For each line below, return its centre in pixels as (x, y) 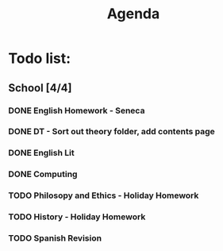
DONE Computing (43, 174)
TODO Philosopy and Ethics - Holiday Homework (104, 195)
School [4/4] (40, 88)
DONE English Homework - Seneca (77, 110)
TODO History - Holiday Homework (77, 217)
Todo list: (40, 58)
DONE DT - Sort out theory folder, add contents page (112, 132)
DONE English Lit (41, 153)
